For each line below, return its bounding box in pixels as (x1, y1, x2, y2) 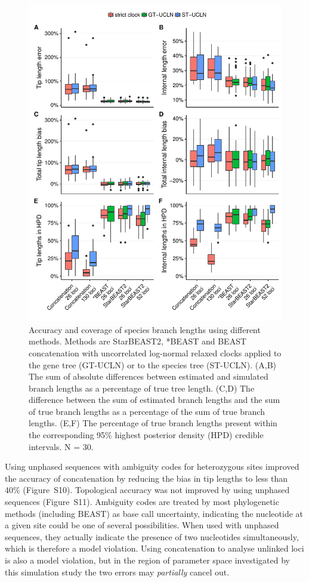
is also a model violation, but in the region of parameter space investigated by (5, 554, 290, 566)
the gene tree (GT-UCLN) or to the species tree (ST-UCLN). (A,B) (29, 358, 277, 371)
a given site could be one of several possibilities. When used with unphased (5, 519, 279, 531)
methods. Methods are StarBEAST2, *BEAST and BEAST (29, 335, 247, 347)
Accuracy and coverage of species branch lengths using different (29, 323, 261, 335)
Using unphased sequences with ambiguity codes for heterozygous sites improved (5, 460, 299, 473)
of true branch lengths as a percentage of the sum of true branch (29, 405, 265, 417)
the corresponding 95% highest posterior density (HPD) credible (29, 429, 264, 441)
